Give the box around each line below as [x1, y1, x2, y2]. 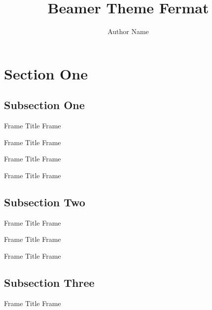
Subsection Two [4, 194, 85, 209]
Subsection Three [4, 274, 95, 290]
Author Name [107, 26, 149, 37]
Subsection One [4, 97, 85, 113]
